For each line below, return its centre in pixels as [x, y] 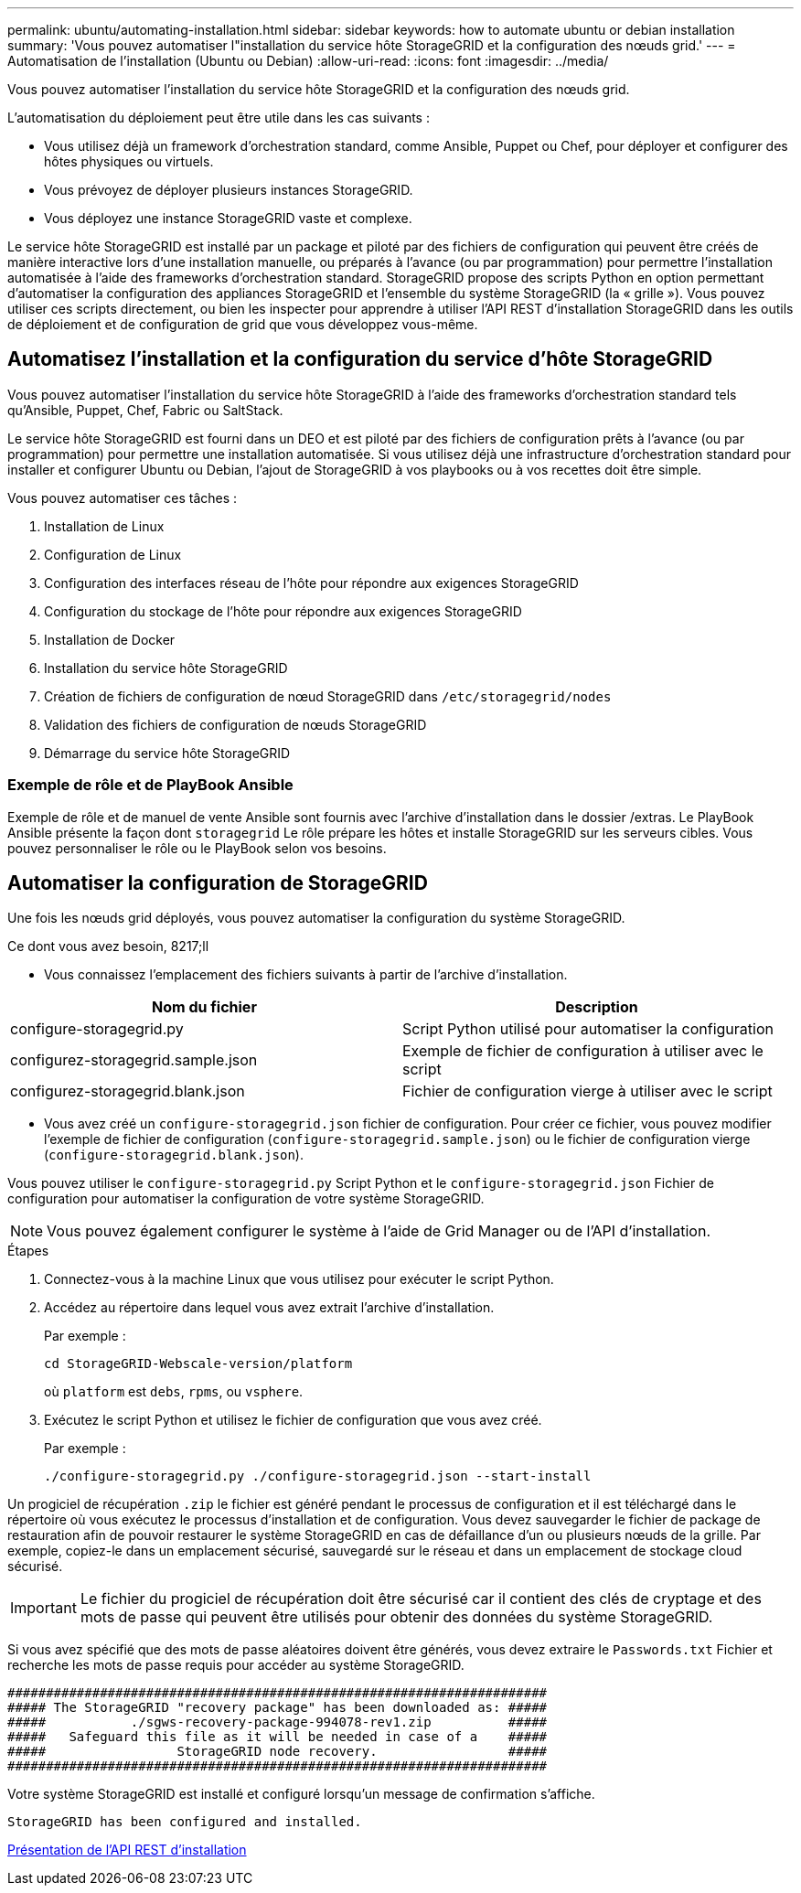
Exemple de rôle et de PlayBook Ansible [150, 785]
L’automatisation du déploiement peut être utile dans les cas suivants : [219, 118]
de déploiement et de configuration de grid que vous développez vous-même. [243, 324]
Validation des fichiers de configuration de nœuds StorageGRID [235, 724]
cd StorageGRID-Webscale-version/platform [198, 1364]
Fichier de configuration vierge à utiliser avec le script [587, 1091]
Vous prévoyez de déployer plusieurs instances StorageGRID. [229, 190]
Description [597, 1007]
